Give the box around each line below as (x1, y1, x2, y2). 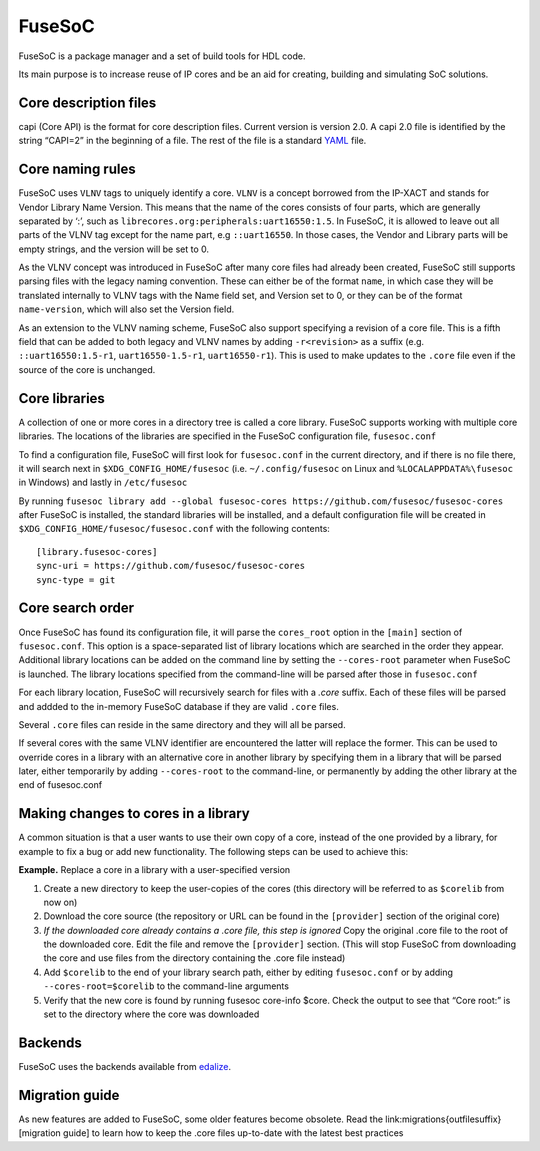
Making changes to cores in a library (18, 805, 250, 822)
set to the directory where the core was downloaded (43, 1008, 260, 1020)
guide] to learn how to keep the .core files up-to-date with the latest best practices (63, 1127, 404, 1139)
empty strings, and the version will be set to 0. (18, 243, 210, 255)
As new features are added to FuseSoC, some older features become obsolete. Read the (18, 1113, 384, 1125)
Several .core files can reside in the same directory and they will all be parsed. (18, 718, 346, 730)
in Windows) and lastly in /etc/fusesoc (18, 476, 188, 489)
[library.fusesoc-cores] (36, 546, 158, 557)
